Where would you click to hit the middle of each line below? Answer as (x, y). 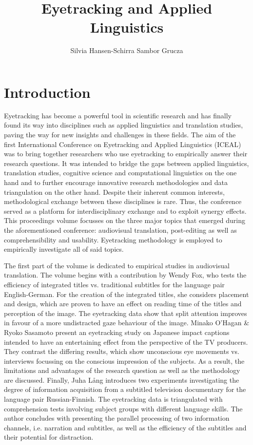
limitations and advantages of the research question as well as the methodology (122, 370)
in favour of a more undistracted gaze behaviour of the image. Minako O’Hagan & (127, 323)
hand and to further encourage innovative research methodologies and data (116, 182)
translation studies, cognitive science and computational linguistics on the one (120, 173)
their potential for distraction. (49, 437)
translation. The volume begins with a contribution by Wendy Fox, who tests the (125, 275)
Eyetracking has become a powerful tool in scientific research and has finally (118, 115)
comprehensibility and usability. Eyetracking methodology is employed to (113, 239)
